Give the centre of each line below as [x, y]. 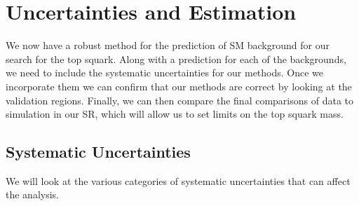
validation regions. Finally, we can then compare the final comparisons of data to [180, 100]
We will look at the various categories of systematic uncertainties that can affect [178, 180]
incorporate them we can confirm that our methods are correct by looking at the [179, 86]
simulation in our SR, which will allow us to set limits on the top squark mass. [175, 114]
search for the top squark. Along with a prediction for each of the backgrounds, [176, 59]
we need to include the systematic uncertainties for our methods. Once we [165, 73]
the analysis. [32, 194]
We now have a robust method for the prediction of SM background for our [168, 45]
